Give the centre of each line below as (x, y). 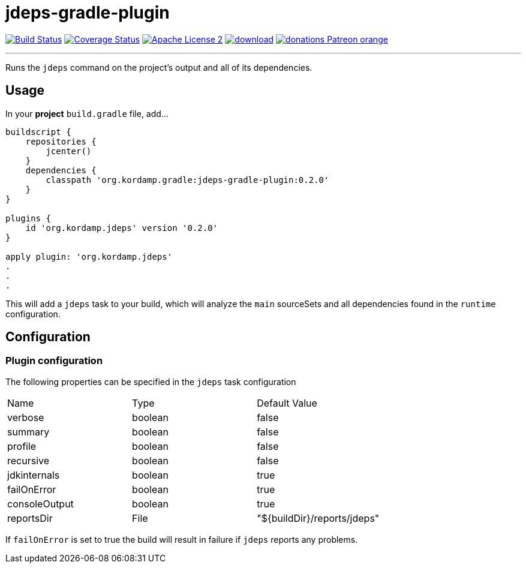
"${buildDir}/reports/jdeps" (318, 518)
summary (28, 432)
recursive (28, 460)
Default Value (287, 403)
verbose (26, 417)
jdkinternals (34, 475)
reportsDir (30, 518)
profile (22, 446)
